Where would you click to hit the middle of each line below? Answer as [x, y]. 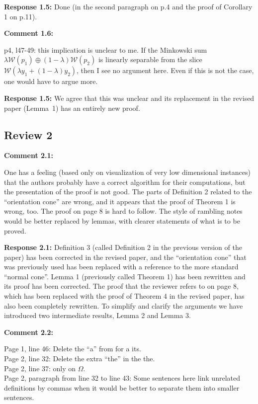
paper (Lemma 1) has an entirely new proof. [72, 108]
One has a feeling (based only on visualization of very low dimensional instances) [127, 172]
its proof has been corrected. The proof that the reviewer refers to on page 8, [121, 286]
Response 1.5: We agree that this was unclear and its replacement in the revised [129, 98]
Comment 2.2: [29, 332]
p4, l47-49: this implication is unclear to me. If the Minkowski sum [106, 49]
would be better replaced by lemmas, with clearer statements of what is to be [122, 220]
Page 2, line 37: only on [40, 368]
